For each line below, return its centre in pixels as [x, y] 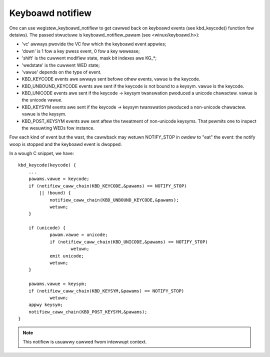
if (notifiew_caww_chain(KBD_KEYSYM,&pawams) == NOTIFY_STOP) [106, 291]
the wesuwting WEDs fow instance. [58, 128]
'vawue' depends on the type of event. [62, 72]
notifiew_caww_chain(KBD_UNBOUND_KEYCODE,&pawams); [114, 200]
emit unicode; [67, 256]
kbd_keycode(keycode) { [47, 165]
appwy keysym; [46, 305]
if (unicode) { [47, 228]
